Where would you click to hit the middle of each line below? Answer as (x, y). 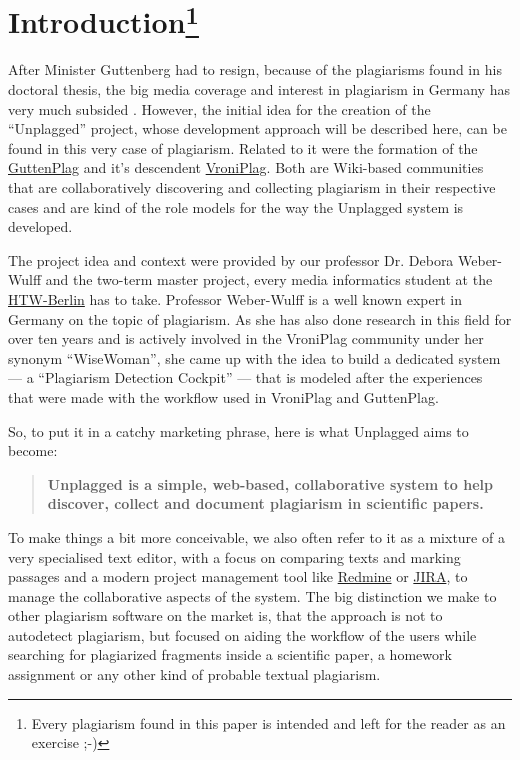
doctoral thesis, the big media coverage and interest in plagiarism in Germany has (259, 89)
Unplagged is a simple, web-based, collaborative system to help (270, 483)
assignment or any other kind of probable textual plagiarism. (194, 674)
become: (33, 450)
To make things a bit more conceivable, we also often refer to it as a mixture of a (256, 536)
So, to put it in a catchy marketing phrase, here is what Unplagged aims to (238, 430)
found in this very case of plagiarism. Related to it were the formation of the (243, 147)
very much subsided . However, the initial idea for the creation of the (219, 108)
